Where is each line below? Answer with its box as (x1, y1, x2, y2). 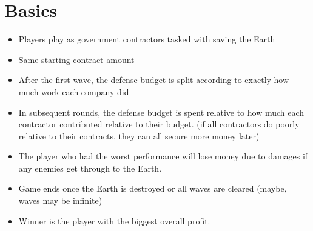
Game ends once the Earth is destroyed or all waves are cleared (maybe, (18, 182, 287, 195)
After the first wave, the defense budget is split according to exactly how (18, 73, 289, 86)
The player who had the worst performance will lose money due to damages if (18, 150, 308, 162)
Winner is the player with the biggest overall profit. (18, 214, 210, 227)
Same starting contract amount (18, 53, 135, 65)
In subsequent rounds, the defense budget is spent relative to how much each (18, 105, 305, 118)
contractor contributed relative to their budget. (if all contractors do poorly (18, 118, 300, 130)
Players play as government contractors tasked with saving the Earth (18, 33, 275, 45)
